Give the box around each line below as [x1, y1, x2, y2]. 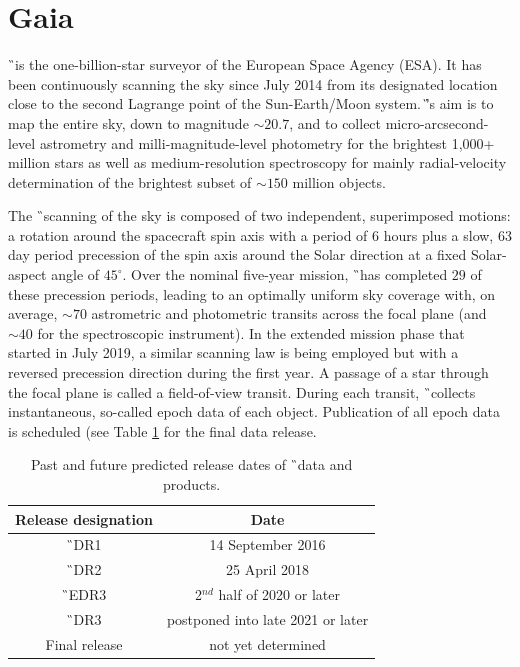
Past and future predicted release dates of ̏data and [30, 454, 353, 475]
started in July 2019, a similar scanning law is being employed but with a [8, 342, 459, 363]
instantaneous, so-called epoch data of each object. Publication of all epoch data [8, 401, 500, 422]
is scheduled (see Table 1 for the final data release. [8, 420, 317, 441]
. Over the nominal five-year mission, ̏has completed [122, 264, 448, 285]
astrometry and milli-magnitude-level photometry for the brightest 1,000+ [39, 132, 495, 153]
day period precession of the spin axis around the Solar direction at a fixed [8, 244, 467, 265]
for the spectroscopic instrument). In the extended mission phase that [37, 322, 465, 343]
